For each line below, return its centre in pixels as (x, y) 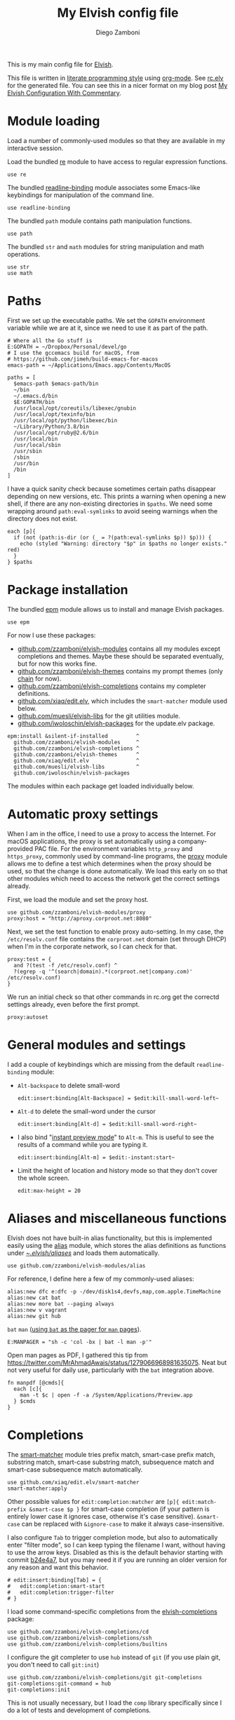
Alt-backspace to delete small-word (69, 1085)
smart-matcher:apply (38, 1489)
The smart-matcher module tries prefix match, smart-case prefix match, (112, 1454)
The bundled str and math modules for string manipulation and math (106, 246)
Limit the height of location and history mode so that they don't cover (117, 1170)
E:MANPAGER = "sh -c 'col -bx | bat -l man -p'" (80, 1342)
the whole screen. (43, 1178)
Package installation (68, 590)
